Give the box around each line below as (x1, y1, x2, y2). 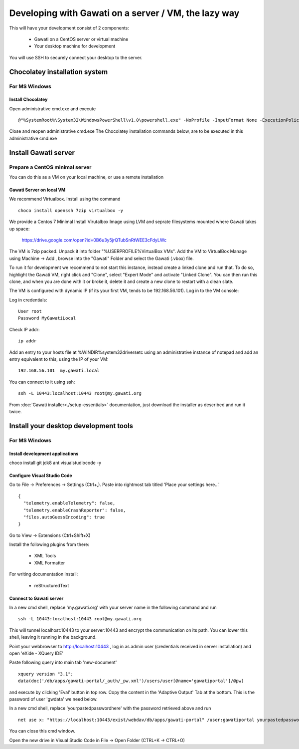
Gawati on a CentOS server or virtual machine (34, 36, 129, 42)
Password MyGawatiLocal (18, 315, 76, 321)
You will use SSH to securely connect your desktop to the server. (9, 54, 143, 60)
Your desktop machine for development (34, 43, 116, 49)
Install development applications (9, 451, 79, 457)
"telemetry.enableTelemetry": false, (23, 500, 116, 506)
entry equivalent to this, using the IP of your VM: (9, 356, 109, 362)
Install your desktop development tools (9, 422, 134, 430)
